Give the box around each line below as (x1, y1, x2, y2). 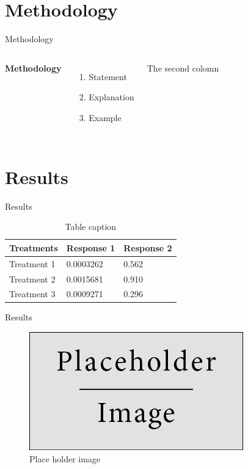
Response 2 (123, 241, 172, 254)
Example (89, 111, 122, 124)
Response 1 (66, 241, 115, 254)
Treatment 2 (9, 272, 56, 285)
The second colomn (147, 61, 219, 74)
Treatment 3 (9, 287, 56, 300)
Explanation (89, 90, 134, 103)
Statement (89, 70, 127, 83)
